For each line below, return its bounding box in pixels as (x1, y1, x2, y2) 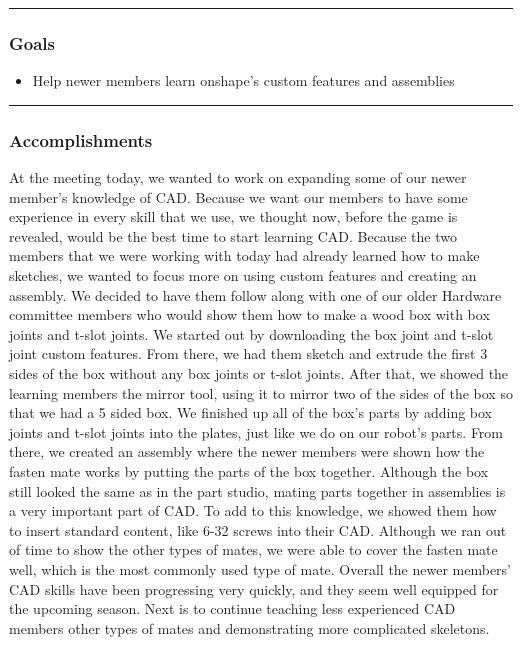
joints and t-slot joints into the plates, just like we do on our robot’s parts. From (9, 421, 504, 442)
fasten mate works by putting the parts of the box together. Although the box (9, 460, 489, 481)
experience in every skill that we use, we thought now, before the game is (9, 206, 458, 227)
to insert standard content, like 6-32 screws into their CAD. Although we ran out (9, 519, 507, 540)
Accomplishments (9, 127, 153, 152)
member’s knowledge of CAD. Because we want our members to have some (9, 186, 468, 207)
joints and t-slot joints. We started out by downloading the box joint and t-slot (9, 323, 494, 344)
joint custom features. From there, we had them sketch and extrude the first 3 (9, 343, 488, 364)
